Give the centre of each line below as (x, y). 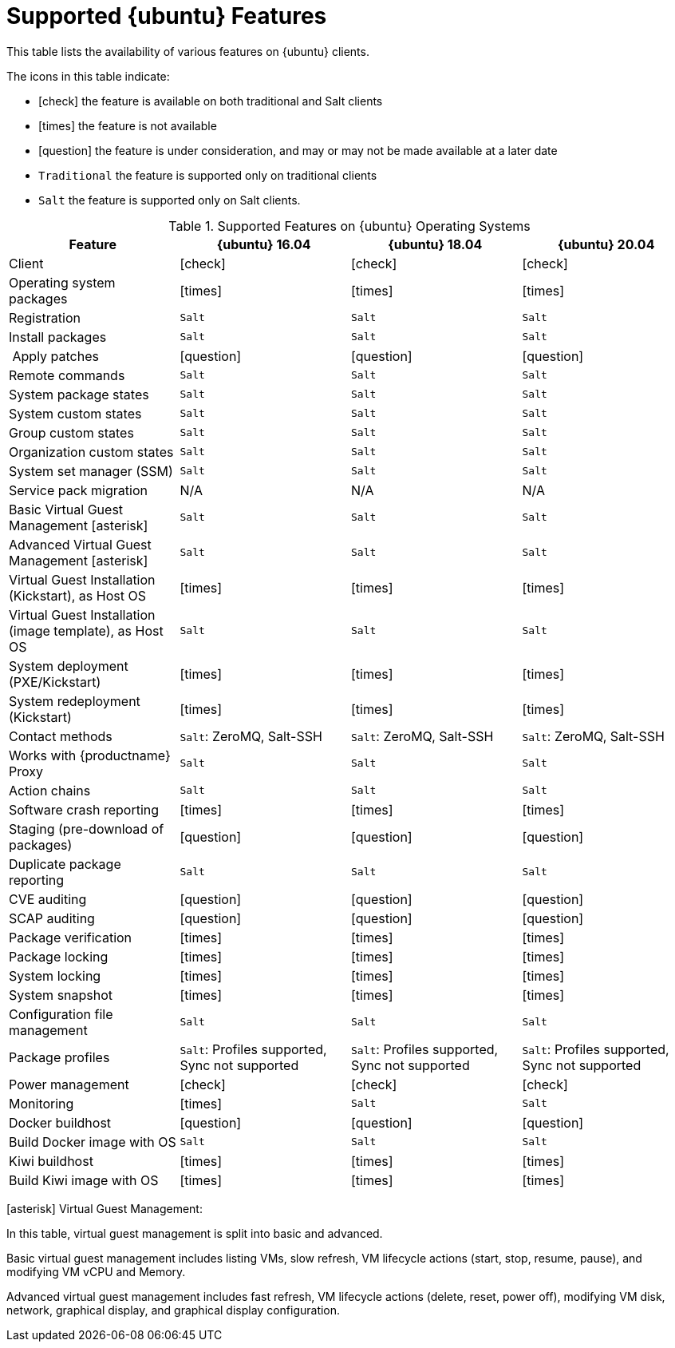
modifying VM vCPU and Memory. (96, 1271)
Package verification (71, 937)
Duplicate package (65, 864)
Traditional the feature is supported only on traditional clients (208, 175)
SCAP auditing (52, 918)
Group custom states (71, 432)
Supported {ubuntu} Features (167, 16)
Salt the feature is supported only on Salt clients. (170, 200)
